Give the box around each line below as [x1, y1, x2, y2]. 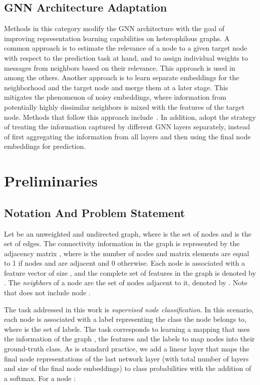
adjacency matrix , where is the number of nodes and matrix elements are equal [4, 248, 249, 258]
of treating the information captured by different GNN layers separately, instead [4, 121, 250, 132]
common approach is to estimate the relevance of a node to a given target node [4, 43, 247, 53]
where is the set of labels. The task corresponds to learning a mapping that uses [4, 323, 250, 334]
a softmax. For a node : [4, 372, 76, 383]
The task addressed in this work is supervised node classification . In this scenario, [4, 304, 254, 314]
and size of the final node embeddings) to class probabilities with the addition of [4, 363, 251, 373]
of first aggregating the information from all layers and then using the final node [4, 131, 251, 141]
